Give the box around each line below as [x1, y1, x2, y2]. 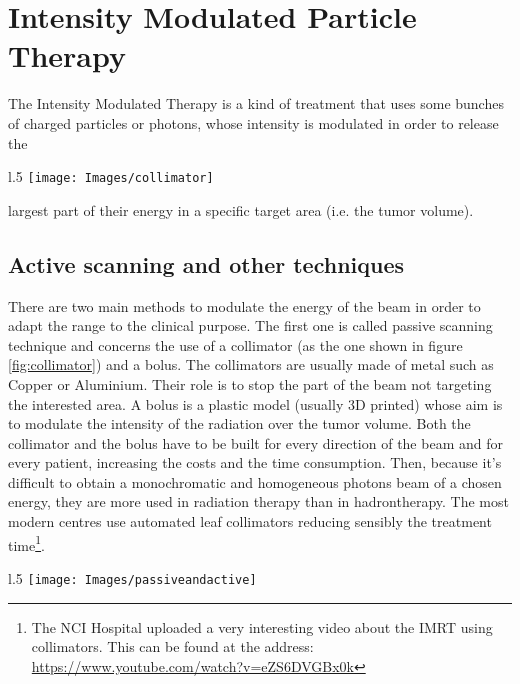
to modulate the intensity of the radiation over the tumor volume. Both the [8, 413, 471, 434]
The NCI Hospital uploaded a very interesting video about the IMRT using [31, 616, 493, 637]
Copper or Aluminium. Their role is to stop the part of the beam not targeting [8, 373, 492, 394]
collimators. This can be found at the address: [31, 636, 314, 657]
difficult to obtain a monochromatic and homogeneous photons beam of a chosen [8, 471, 502, 492]
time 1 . [8, 531, 45, 555]
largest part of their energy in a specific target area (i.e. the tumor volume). [8, 199, 474, 220]
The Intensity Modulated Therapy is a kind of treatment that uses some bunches [8, 93, 504, 114]
